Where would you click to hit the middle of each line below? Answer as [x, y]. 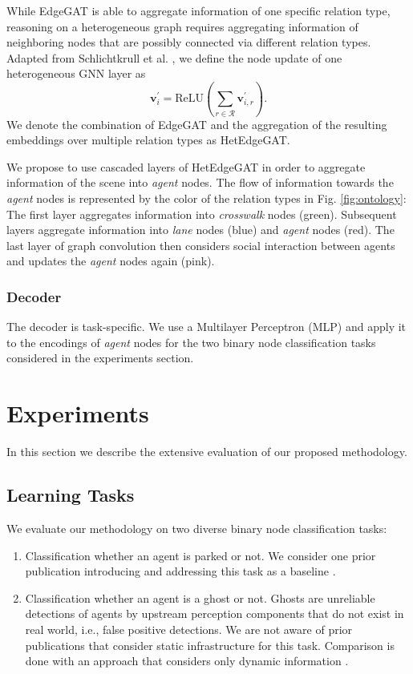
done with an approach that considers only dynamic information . [187, 661]
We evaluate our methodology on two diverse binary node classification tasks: [197, 528]
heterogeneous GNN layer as [76, 73]
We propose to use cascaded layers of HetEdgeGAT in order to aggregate [186, 166]
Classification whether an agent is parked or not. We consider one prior [200, 555]
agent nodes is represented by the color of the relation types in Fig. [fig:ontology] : [206, 198]
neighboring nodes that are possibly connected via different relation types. [189, 42]
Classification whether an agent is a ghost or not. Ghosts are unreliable [200, 597]
